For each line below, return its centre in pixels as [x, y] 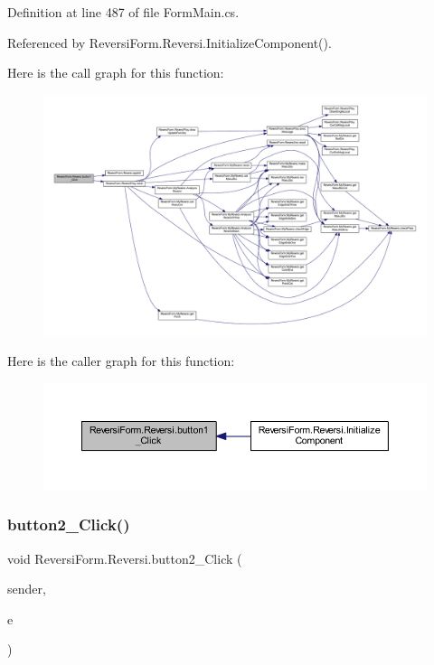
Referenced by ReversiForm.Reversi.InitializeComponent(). [170, 42]
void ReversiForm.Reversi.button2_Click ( [125, 558]
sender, [27, 589]
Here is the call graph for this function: [116, 73]
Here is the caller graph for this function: [121, 361]
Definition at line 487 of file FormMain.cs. [123, 12]
